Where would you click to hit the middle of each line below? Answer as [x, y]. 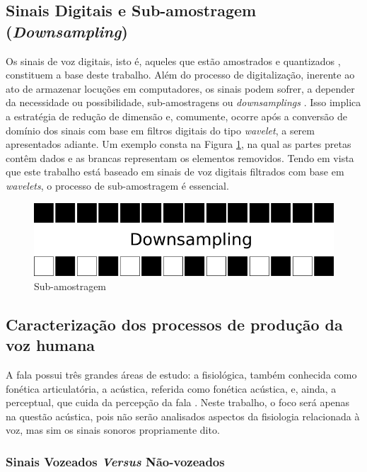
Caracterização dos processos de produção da [174, 324]
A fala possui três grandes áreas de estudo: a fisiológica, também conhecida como [181, 374]
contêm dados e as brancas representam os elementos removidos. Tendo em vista [180, 157]
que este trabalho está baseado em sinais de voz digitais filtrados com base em [175, 172]
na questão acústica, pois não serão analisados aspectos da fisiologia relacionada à [183, 416]
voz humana [51, 345]
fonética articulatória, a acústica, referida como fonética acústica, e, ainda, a [171, 388]
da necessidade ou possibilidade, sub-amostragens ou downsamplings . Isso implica [183, 102]
